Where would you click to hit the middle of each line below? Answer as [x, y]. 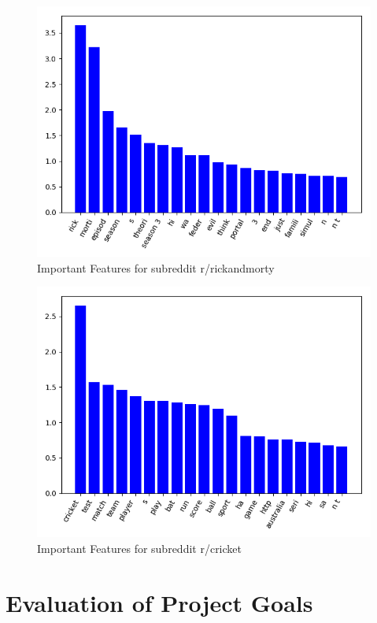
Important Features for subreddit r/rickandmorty [156, 267]
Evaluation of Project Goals [159, 602]
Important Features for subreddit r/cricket [139, 548]
